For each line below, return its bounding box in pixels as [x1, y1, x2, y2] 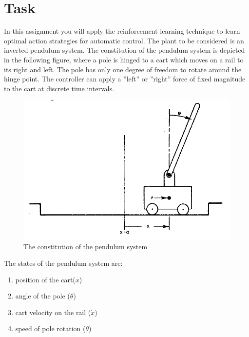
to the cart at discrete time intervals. [4, 83, 114, 93]
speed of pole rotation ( [15, 323, 86, 334]
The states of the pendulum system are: [4, 258, 123, 268]
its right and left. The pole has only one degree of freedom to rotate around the [4, 64, 242, 74]
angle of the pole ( [15, 291, 70, 301]
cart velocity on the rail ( [15, 307, 91, 317]
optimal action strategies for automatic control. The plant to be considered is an [4, 35, 244, 45]
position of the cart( [15, 274, 76, 284]
